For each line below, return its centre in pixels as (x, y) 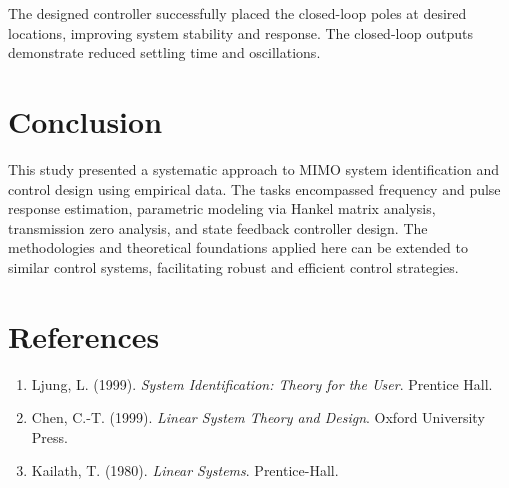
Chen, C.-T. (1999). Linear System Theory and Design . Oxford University (258, 417)
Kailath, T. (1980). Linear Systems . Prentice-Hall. (185, 470)
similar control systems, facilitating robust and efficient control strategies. (233, 266)
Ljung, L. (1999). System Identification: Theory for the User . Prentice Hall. (262, 383)
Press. (49, 436)
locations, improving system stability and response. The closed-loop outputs (241, 32)
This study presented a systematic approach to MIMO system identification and (253, 168)
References (84, 335)
